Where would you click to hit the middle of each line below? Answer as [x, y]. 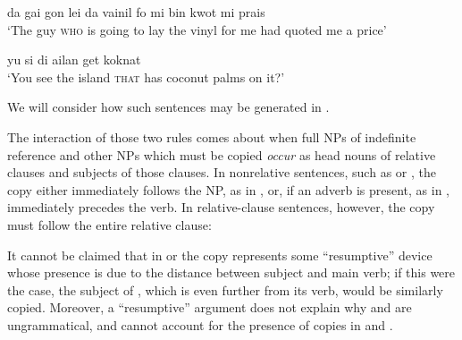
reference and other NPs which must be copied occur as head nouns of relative [222, 154]
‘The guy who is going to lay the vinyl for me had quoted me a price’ [197, 29]
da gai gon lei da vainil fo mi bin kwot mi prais [136, 12]
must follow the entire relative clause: [109, 224]
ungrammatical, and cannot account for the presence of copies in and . [200, 324]
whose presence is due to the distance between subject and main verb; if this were [231, 272]
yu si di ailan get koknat [74, 59]
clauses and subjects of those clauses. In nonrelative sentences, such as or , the [222, 172]
